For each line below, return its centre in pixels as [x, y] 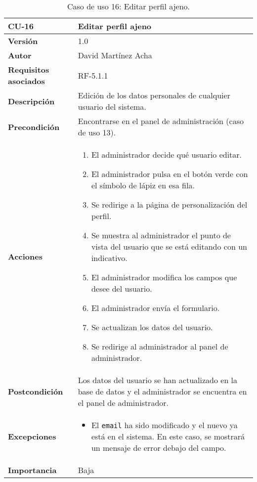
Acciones [25, 256]
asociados [26, 81]
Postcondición [36, 391]
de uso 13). [97, 132]
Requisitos [29, 69]
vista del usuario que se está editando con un [169, 246]
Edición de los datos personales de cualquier [154, 95]
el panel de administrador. [123, 403]
